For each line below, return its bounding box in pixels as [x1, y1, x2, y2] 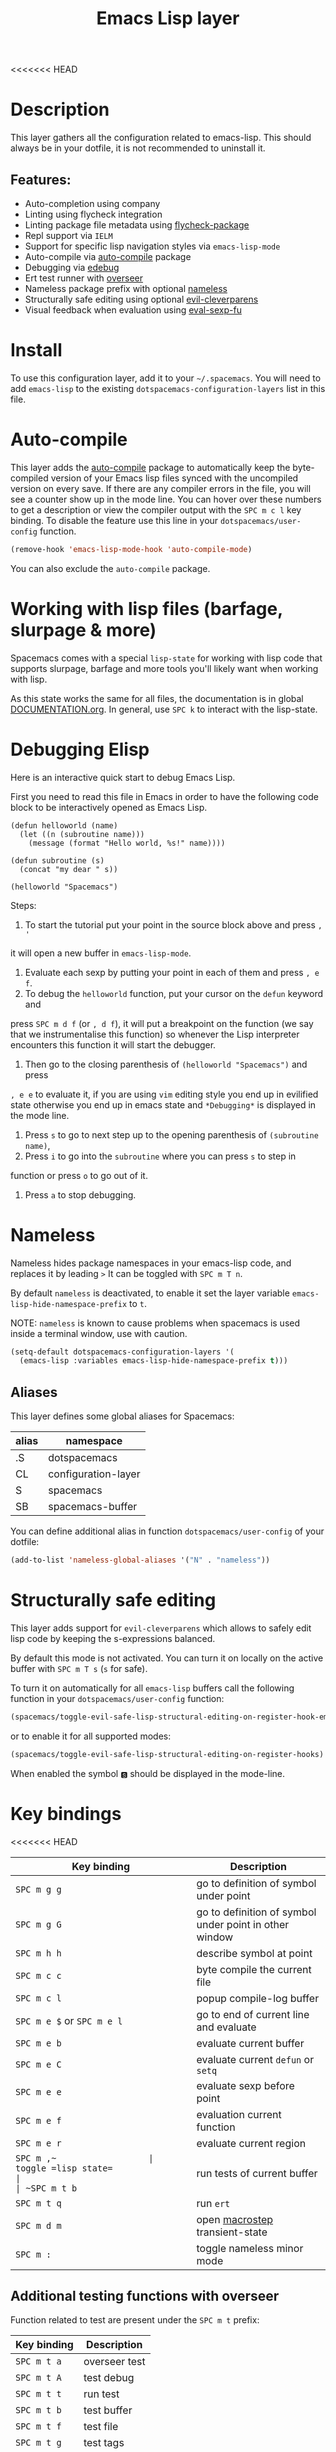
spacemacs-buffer [48, 1500, 138, 1514]
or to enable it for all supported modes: [10, 1730, 172, 1742]
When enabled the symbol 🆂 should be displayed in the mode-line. [10, 1767, 286, 1779]
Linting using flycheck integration [24, 208, 163, 220]
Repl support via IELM [24, 229, 113, 241]
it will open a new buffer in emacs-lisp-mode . [10, 947, 192, 959]
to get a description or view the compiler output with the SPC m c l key [10, 503, 302, 516]
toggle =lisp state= [15, 2162, 113, 2174]
